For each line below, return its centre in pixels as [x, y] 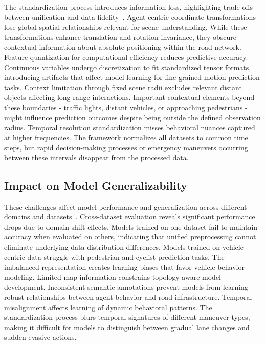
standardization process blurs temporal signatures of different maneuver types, [127, 317]
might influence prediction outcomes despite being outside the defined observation [132, 117]
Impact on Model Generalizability [96, 185]
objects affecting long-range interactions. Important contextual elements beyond [129, 97]
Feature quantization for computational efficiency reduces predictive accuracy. [126, 57]
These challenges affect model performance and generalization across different [126, 206]
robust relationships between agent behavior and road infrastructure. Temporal [128, 297]
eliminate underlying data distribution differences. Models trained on [112, 247]
